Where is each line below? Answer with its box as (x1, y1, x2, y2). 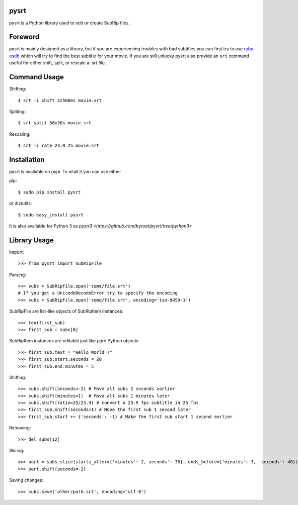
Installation (9, 155, 45, 164)
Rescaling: (9, 131, 31, 137)
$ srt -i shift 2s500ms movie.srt (18, 98, 102, 103)
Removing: (9, 425, 31, 431)
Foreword (9, 33, 40, 41)
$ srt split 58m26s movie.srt (18, 120, 92, 126)
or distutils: (9, 201, 32, 206)
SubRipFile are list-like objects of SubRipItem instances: (9, 308, 124, 314)
